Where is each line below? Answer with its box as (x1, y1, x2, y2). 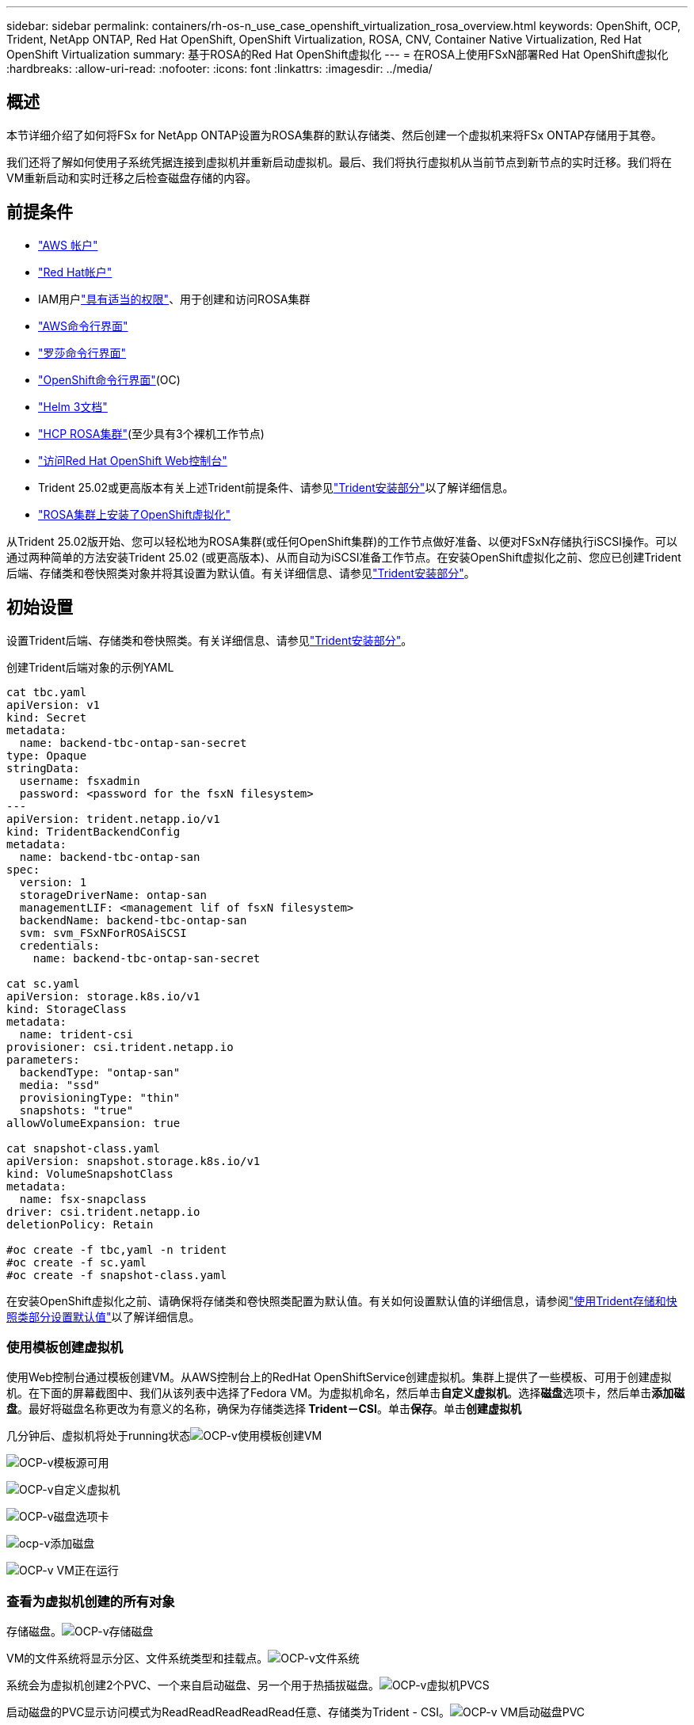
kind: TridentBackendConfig (6, 824, 181, 838)
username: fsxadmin (19, 774, 140, 787)
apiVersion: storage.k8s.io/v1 (6, 989, 200, 1003)
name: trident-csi (19, 1027, 134, 1041)
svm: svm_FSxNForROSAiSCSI (19, 926, 187, 939)
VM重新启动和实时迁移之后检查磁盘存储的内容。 (6, 170, 257, 185)
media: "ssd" (19, 1078, 101, 1091)
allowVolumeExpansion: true (6, 1116, 181, 1129)
